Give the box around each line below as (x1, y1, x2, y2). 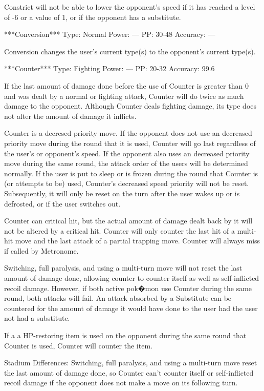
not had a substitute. (4, 313, 70, 323)
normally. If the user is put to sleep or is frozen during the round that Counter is (4, 168, 258, 178)
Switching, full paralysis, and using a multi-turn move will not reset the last (4, 262, 243, 273)
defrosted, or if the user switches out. (4, 198, 121, 209)
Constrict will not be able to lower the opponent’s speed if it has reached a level (4, 2, 255, 12)
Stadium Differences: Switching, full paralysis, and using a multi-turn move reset (4, 357, 257, 368)
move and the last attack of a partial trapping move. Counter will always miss (15, 235, 260, 246)
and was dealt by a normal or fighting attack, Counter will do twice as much (4, 90, 244, 101)
